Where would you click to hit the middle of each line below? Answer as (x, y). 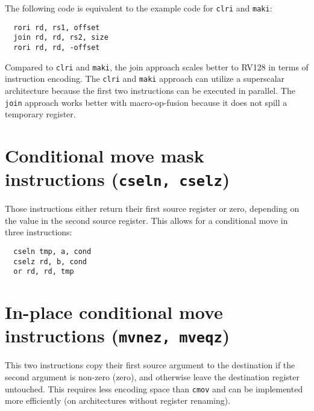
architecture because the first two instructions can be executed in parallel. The (150, 90)
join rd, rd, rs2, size (61, 38)
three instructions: (39, 232)
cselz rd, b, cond (50, 261)
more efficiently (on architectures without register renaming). (118, 400)
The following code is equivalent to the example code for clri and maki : (139, 8)
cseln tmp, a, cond (52, 252)
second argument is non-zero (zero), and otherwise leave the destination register (152, 377)
